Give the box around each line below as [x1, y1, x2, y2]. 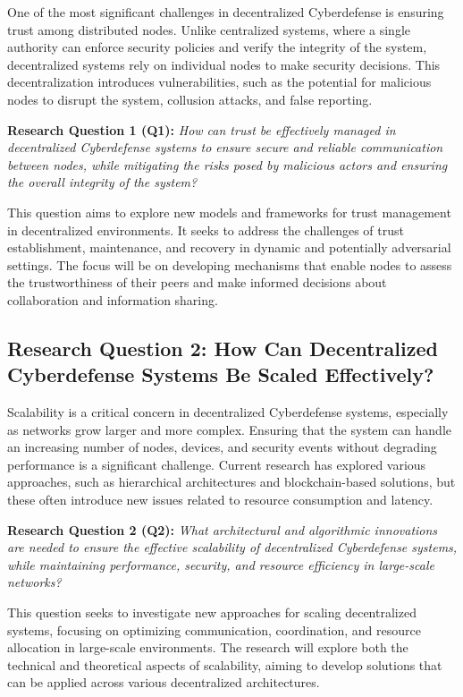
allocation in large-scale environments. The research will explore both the [7, 638, 408, 657]
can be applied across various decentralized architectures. [7, 673, 320, 692]
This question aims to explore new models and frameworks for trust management [7, 202, 451, 221]
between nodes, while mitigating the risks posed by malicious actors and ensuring [7, 155, 448, 174]
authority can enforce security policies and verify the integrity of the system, [7, 38, 427, 56]
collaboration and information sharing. [7, 290, 218, 309]
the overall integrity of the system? [7, 173, 198, 191]
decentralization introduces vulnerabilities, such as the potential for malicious [7, 72, 432, 91]
